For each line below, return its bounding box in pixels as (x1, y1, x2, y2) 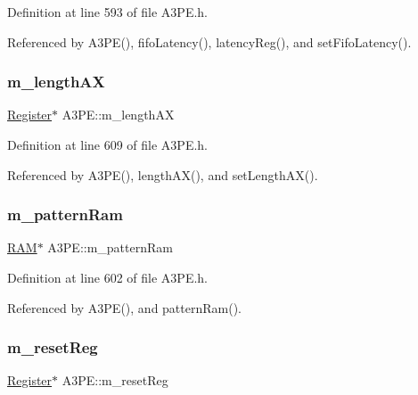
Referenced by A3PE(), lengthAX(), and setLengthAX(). (7, 165, 318, 184)
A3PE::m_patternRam (47, 238, 173, 257)
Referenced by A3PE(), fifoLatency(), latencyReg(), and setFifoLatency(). (7, 32, 412, 51)
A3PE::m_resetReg (61, 371, 168, 390)
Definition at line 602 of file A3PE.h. (7, 268, 209, 286)
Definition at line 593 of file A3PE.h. (7, 3, 209, 21)
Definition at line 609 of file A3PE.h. (7, 136, 209, 153)
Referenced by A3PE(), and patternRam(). (7, 298, 242, 317)
